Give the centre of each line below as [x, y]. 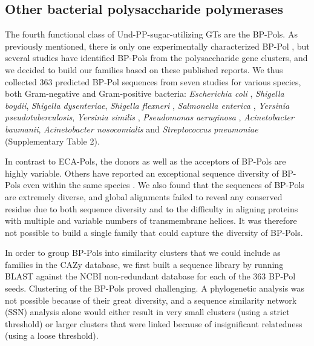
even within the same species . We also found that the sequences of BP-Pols [164, 185]
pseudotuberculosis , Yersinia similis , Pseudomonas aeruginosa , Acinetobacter [149, 117]
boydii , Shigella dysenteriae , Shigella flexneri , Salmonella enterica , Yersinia [147, 105]
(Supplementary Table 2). [52, 141]
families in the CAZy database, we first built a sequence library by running [144, 264]
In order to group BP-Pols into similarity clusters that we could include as [143, 253]
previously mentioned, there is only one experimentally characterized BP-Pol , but [157, 46]
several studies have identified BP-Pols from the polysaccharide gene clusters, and [156, 58]
